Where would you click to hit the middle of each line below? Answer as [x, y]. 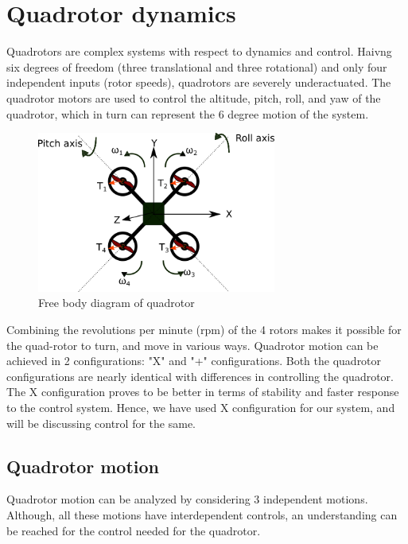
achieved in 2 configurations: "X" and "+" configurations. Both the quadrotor [194, 361]
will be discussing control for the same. [101, 423]
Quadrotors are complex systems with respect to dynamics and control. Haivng [199, 51]
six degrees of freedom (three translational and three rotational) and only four [197, 66]
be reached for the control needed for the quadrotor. [134, 530]
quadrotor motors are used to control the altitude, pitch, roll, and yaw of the [194, 97]
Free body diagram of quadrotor [117, 303]
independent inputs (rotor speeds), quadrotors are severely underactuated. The [199, 82]
